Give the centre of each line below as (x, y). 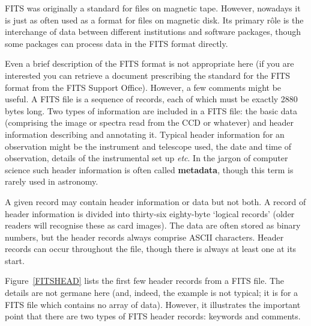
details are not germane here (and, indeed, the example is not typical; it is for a (152, 293)
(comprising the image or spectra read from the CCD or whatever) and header (149, 122)
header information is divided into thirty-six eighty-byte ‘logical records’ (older (150, 213)
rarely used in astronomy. (52, 181)
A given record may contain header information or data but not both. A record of (155, 201)
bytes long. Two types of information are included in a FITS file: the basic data (151, 110)
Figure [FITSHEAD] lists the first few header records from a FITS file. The (145, 281)
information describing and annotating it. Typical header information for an (145, 134)
